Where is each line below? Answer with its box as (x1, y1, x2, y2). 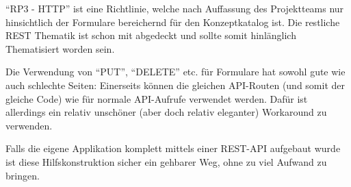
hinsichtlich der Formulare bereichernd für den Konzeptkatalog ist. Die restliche (5, 14, 340, 29)
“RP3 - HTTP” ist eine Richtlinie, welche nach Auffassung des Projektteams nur (5, 1, 344, 15)
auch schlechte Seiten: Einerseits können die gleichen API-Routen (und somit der (5, 77, 346, 92)
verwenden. (5, 118, 53, 132)
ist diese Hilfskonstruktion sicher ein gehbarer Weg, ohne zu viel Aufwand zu (5, 154, 327, 169)
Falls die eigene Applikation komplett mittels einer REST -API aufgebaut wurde (5, 141, 341, 155)
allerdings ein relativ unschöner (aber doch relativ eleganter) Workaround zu (5, 105, 327, 119)
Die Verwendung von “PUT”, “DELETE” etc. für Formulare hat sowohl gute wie (5, 64, 346, 79)
